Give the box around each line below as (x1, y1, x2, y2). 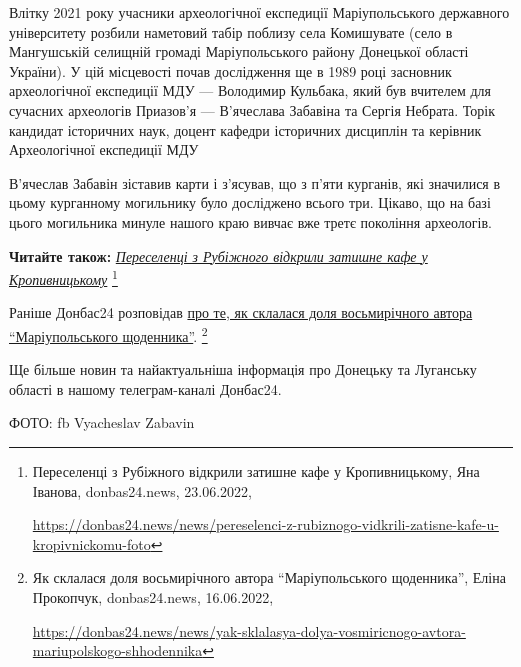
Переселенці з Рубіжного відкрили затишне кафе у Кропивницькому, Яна (32, 461, 480, 481)
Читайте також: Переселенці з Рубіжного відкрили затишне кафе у (9, 245, 428, 266)
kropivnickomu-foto (32, 533, 151, 554)
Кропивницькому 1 (9, 266, 118, 289)
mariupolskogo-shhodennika (32, 640, 203, 661)
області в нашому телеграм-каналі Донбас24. (9, 378, 282, 399)
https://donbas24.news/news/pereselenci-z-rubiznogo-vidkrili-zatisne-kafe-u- (32, 514, 499, 535)
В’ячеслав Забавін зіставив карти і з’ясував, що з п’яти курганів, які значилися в (9, 172, 501, 193)
